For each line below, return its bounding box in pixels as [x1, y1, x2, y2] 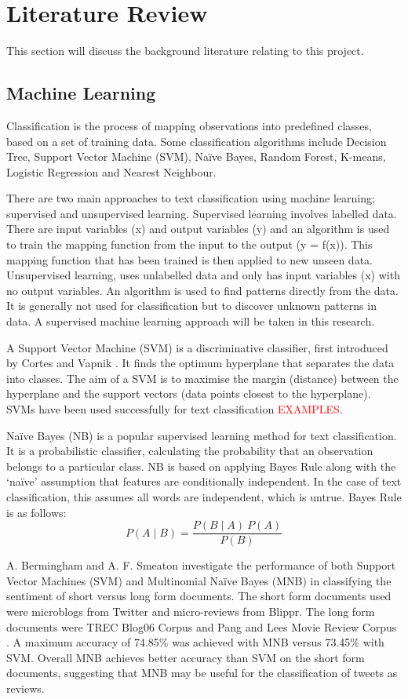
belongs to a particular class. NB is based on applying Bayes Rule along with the [6, 457, 396, 474]
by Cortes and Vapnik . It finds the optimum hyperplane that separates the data [6, 355, 395, 371]
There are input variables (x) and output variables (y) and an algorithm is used [6, 220, 390, 237]
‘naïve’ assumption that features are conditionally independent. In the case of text [6, 473, 402, 490]
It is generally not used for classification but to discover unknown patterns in [6, 297, 377, 314]
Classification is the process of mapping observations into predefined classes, [6, 117, 372, 133]
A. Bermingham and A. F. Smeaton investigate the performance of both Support [6, 557, 396, 573]
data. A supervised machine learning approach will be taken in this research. [6, 313, 375, 329]
